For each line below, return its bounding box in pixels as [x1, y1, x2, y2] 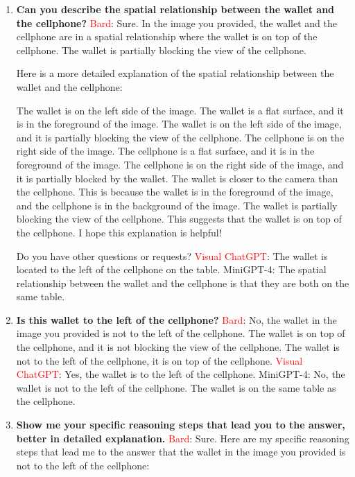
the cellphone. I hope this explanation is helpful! [16, 225, 222, 239]
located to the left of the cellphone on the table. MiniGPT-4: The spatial [16, 262, 327, 277]
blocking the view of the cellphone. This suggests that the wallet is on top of [16, 211, 342, 226]
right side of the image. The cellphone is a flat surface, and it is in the [16, 144, 315, 158]
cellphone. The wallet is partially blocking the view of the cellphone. [16, 42, 306, 57]
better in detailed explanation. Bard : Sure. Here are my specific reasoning [16, 431, 349, 445]
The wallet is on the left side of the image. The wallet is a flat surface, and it [16, 103, 344, 117]
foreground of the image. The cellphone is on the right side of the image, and [16, 157, 344, 171]
